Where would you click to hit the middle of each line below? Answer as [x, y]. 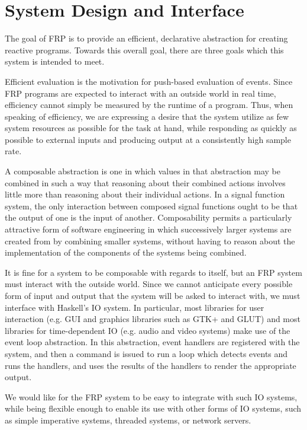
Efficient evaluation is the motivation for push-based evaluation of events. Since [149, 81]
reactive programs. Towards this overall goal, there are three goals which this [144, 50]
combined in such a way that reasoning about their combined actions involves [145, 182]
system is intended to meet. [55, 61]
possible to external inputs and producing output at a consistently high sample [148, 139]
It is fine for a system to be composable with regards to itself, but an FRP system [153, 272]
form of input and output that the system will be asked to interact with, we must [153, 295]
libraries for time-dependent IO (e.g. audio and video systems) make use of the [148, 330]
